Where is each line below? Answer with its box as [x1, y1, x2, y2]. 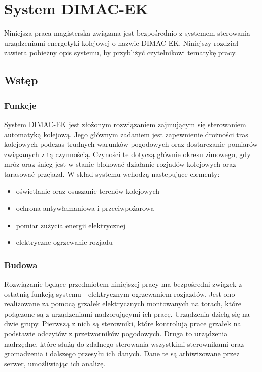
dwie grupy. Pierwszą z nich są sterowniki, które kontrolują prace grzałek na [4, 318, 241, 329]
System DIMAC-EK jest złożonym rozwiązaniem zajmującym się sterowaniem [4, 118, 246, 129]
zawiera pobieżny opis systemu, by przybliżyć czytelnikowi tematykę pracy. [4, 47, 237, 58]
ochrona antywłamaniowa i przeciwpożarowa [16, 203, 154, 213]
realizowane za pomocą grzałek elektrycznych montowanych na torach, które [4, 298, 241, 309]
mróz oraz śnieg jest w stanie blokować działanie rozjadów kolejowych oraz [4, 159, 236, 169]
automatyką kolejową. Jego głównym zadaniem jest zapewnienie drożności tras [4, 129, 248, 139]
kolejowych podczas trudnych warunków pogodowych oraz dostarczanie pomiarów [4, 139, 258, 149]
